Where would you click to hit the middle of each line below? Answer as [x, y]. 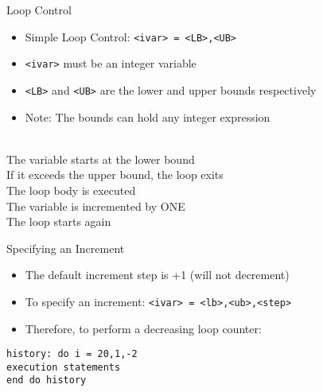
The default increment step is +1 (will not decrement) [157, 275]
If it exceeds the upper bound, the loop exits [115, 175]
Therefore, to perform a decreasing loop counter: [143, 328]
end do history [47, 380]
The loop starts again [59, 221]
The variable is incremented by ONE [96, 206]
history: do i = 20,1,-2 [72, 354]
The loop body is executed [71, 190]
